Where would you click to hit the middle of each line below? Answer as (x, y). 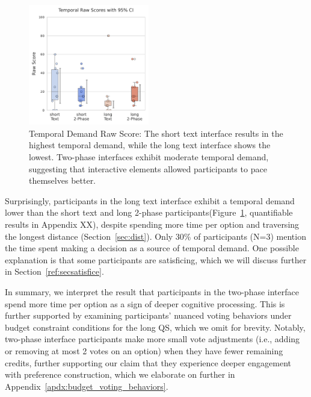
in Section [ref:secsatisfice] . (54, 271)
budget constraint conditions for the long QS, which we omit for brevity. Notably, (155, 327)
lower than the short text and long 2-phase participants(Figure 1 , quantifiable (149, 212)
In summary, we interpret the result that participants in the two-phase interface (152, 291)
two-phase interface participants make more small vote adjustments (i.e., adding (152, 339)
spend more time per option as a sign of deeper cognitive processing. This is (145, 303)
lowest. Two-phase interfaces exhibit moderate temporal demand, (149, 157)
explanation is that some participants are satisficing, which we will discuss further (156, 259)
